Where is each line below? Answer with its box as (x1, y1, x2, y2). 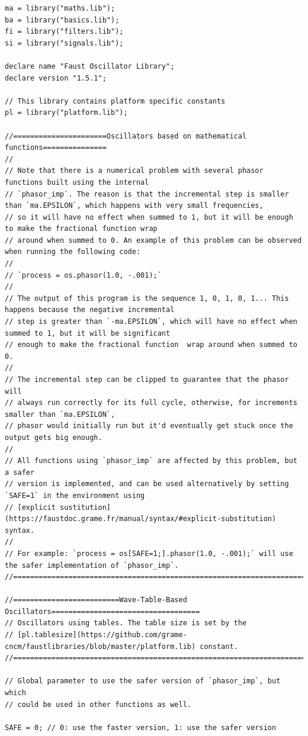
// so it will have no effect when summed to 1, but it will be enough (5, 213, 293, 221)
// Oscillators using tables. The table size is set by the (5, 619, 247, 628)
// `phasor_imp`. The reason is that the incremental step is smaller (5, 189, 289, 198)
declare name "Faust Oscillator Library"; (5, 62, 175, 70)
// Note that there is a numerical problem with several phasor (5, 166, 264, 175)
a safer (5, 468, 35, 477)
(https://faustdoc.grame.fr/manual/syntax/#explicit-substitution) (5, 515, 277, 523)
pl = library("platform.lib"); (5, 108, 128, 117)
